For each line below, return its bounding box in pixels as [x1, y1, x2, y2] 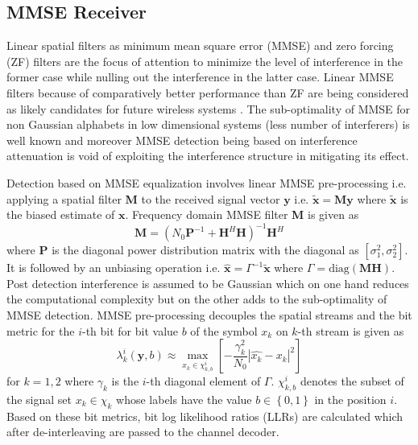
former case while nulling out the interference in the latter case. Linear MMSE [6, 68, 394, 85]
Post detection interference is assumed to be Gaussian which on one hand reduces [6, 274, 409, 291]
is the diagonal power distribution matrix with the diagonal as [52, 241, 359, 258]
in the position [314, 391, 387, 407]
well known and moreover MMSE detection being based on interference [6, 131, 358, 148]
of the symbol [190, 322, 258, 339]
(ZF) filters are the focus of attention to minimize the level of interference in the [6, 52, 404, 69]
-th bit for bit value [81, 322, 179, 339]
